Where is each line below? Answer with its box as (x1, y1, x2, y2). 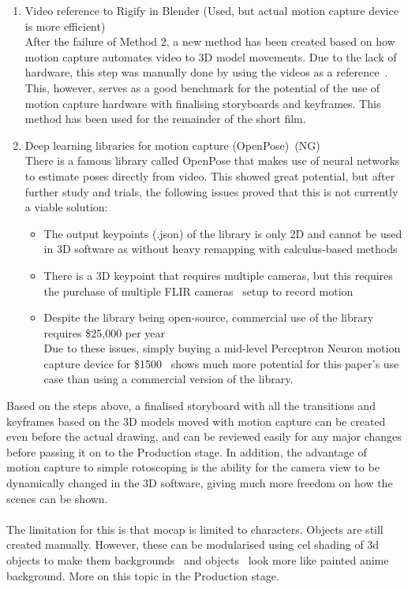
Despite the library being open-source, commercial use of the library (43, 309, 374, 326)
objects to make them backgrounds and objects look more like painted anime (6, 552, 389, 568)
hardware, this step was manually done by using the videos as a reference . (24, 64, 388, 80)
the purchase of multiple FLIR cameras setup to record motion (43, 282, 354, 299)
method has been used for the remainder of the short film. (24, 110, 306, 127)
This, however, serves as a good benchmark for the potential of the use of (24, 79, 380, 95)
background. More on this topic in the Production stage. (6, 567, 279, 583)
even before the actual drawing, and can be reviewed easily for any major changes (6, 428, 402, 445)
